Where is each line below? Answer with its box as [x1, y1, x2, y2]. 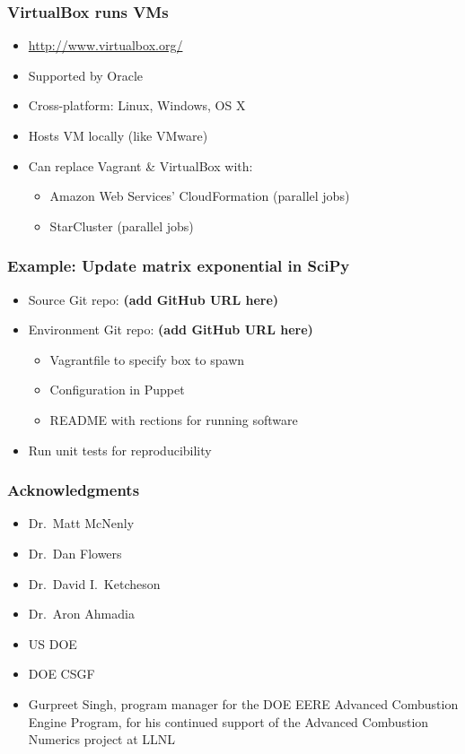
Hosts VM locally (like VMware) [28, 126, 208, 144]
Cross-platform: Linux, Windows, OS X [28, 96, 246, 115]
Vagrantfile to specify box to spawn [49, 350, 245, 368]
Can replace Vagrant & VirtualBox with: [28, 156, 253, 175]
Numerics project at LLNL [28, 730, 176, 749]
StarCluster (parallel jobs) [49, 216, 194, 235]
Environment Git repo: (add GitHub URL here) [28, 320, 313, 339]
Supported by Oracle [28, 65, 144, 84]
